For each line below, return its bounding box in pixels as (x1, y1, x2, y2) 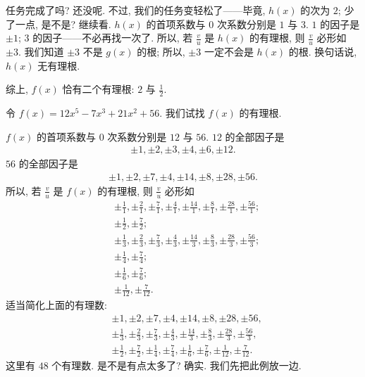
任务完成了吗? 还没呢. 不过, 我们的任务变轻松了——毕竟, (6, 3, 266, 17)
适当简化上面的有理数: (6, 297, 107, 312)
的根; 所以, (137, 44, 185, 59)
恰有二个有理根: (62, 82, 135, 96)
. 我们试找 (159, 106, 205, 120)
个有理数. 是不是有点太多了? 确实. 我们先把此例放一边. (51, 358, 302, 373)
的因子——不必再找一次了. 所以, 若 (32, 30, 193, 45)
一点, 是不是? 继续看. (15, 16, 111, 31)
